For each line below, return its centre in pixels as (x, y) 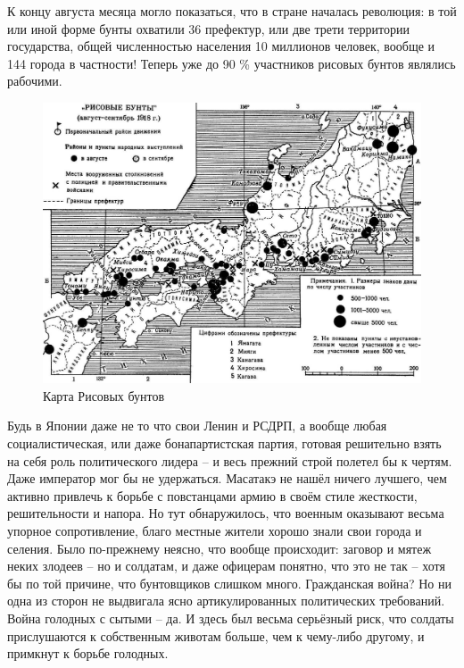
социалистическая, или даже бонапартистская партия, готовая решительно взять (224, 443)
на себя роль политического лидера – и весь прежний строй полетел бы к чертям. (230, 460)
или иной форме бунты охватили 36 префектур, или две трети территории (208, 28)
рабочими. (35, 81)
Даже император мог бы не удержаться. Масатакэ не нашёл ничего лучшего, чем (227, 478)
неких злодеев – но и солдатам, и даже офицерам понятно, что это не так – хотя (226, 566)
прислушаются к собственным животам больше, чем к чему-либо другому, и (216, 635)
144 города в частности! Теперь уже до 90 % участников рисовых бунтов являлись (232, 63)
